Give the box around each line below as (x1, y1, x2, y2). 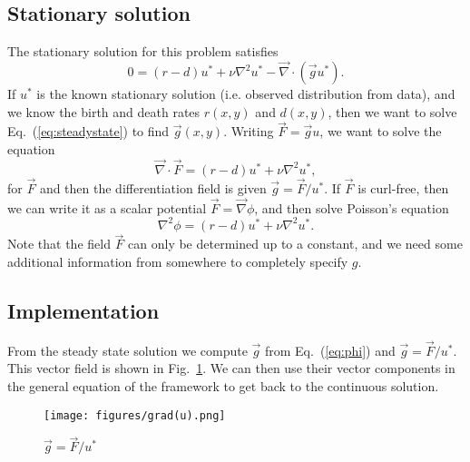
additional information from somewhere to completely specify (7, 251, 348, 270)
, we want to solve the (319, 122, 442, 141)
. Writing (223, 122, 274, 141)
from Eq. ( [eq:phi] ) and (264, 340, 396, 359)
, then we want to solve (328, 102, 457, 121)
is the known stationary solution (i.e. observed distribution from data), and (36, 84, 455, 103)
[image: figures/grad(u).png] (44, 408, 226, 422)
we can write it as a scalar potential (7, 198, 207, 217)
